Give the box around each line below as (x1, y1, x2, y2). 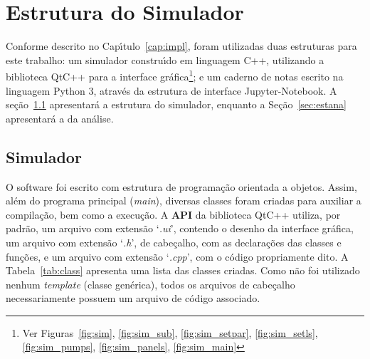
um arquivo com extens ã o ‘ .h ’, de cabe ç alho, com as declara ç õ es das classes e (6, 234, 342, 249)
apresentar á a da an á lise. (6, 110, 114, 125)
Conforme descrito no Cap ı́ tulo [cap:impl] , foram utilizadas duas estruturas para (6, 38, 357, 53)
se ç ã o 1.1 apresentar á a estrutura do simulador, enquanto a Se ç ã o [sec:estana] (6, 97, 347, 112)
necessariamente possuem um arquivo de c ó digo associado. (6, 291, 260, 306)
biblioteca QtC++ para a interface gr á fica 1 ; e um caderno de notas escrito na (6, 67, 344, 83)
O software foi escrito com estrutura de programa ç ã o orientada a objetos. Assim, (6, 179, 357, 194)
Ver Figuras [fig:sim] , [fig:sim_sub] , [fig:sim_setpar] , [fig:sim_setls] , (22, 325, 318, 340)
